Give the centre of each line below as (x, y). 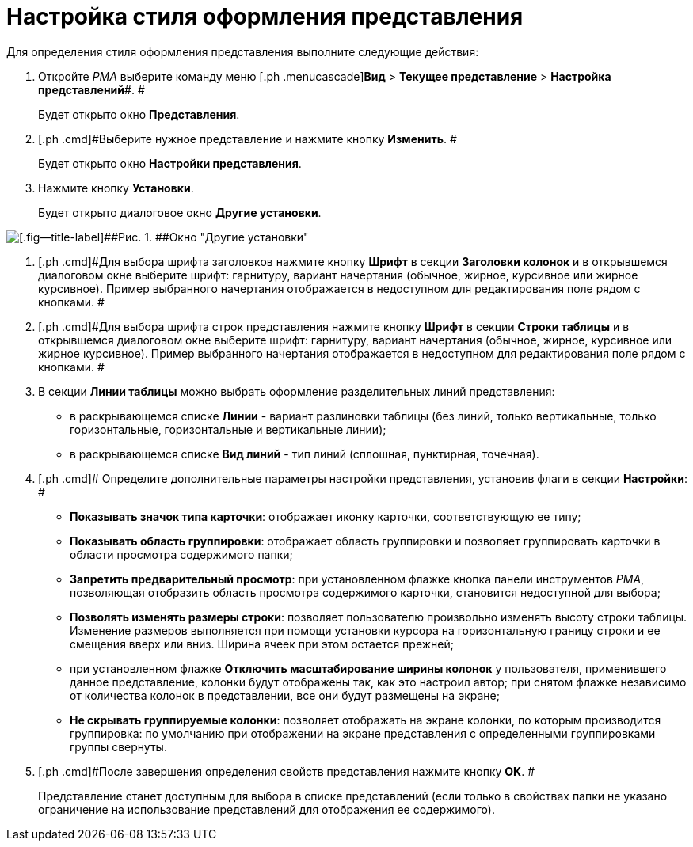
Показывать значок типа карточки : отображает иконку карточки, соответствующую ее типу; (326, 516)
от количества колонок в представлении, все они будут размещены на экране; (285, 695)
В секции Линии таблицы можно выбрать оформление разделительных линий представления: (297, 391)
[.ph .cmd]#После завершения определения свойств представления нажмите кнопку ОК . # (287, 771)
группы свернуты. (118, 746)
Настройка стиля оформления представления (265, 17)
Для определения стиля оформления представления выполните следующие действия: (243, 51)
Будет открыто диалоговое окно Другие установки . (180, 212)
